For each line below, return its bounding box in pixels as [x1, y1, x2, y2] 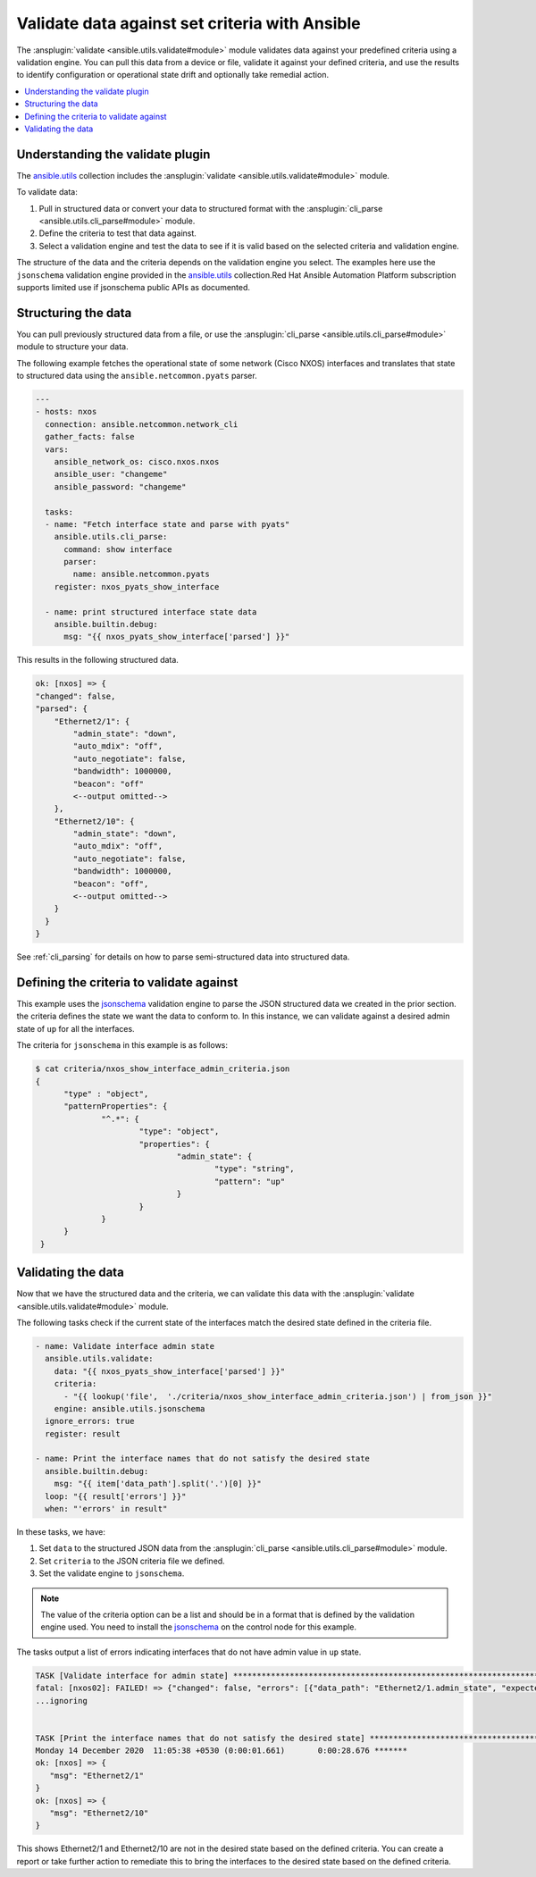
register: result [45, 1429, 121, 1438]
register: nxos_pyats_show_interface [54, 582, 220, 591]
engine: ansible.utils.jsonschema [54, 1404, 205, 1413]
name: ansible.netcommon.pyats [72, 569, 210, 580]
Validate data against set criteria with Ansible [16, 13, 361, 33]
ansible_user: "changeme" [54, 469, 168, 480]
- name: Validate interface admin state [35, 1341, 214, 1351]
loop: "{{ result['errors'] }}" [45, 1491, 187, 1501]
